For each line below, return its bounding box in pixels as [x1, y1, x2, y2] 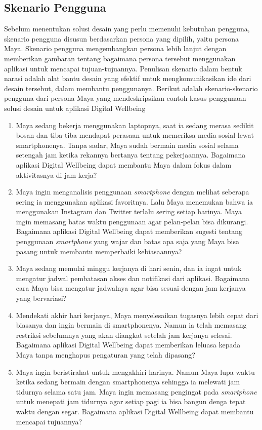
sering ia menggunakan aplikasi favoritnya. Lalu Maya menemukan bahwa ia [16, 196, 253, 207]
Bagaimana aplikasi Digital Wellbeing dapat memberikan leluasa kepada [16, 339, 241, 350]
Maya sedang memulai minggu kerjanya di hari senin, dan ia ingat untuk [16, 263, 242, 273]
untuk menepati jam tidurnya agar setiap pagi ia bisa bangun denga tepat [16, 396, 246, 407]
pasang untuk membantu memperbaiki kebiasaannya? [16, 246, 182, 256]
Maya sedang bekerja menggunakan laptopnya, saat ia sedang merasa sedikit [16, 120, 254, 130]
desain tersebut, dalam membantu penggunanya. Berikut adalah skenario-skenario [4, 83, 258, 93]
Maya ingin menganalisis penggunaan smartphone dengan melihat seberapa [16, 186, 249, 197]
